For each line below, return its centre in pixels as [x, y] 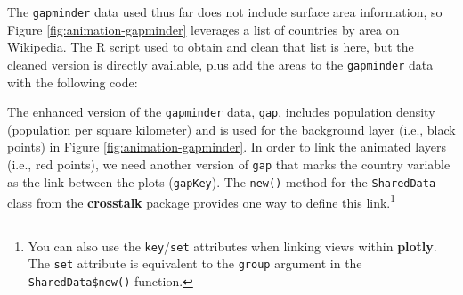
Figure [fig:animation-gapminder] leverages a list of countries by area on [203, 29]
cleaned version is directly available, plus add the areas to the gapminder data [220, 64]
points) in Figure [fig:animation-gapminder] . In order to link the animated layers [227, 147]
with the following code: [73, 82]
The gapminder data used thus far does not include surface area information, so [225, 12]
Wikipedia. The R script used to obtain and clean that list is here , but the [211, 47]
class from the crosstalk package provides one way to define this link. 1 [202, 201]
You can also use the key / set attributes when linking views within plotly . [232, 246]
